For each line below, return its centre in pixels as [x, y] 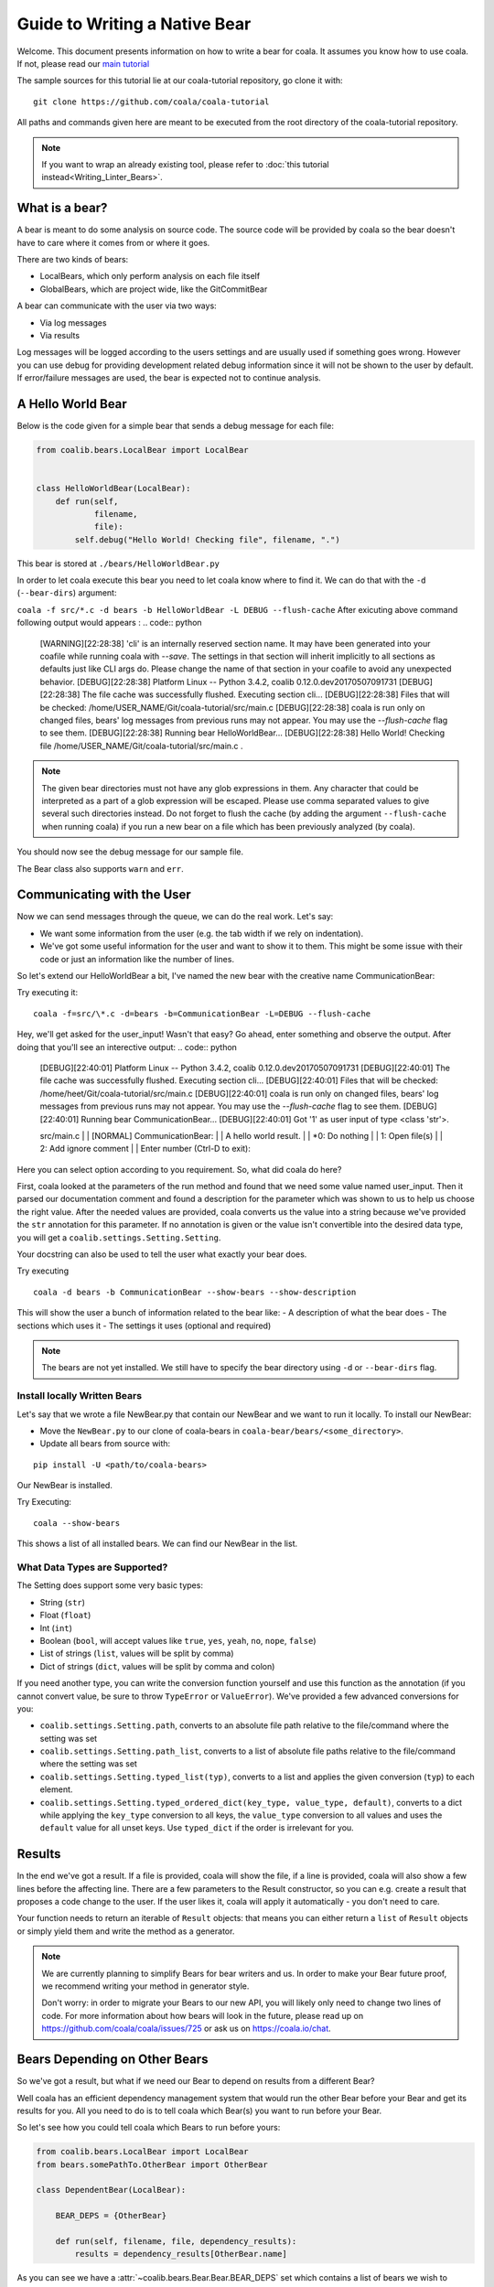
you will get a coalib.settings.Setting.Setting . [119, 1237]
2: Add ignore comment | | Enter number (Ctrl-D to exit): [145, 1149]
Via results [60, 335]
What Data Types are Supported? [92, 1567]
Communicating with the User [104, 895]
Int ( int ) [56, 1627]
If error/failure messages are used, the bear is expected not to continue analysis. [169, 378]
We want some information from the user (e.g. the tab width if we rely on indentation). [202, 933]
